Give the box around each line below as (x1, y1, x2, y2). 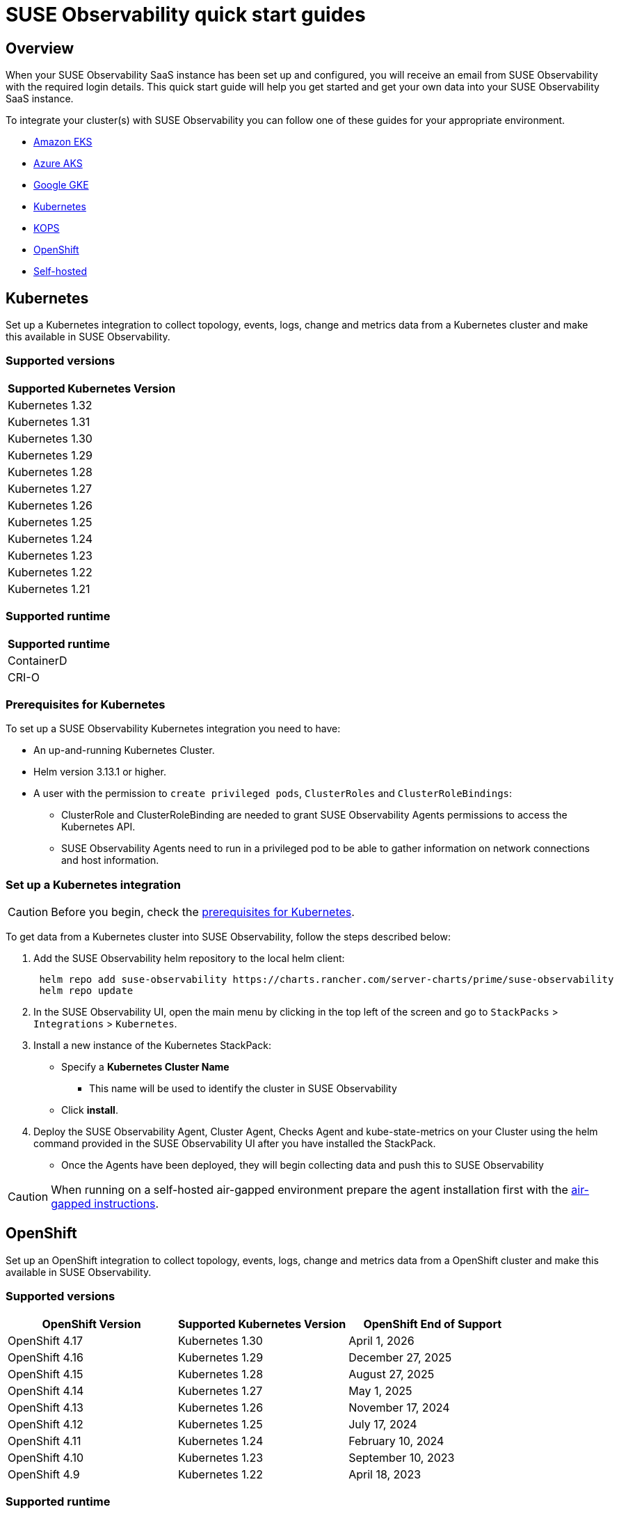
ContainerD (8, 653, 67, 668)
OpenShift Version (42, 1316, 141, 1331)
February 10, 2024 (348, 1433, 444, 1448)
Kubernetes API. (61, 821, 136, 833)
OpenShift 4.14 (8, 1383, 84, 1398)
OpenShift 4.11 (8, 1433, 81, 1448)
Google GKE (33, 179, 89, 191)
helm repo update (39, 985, 134, 997)
